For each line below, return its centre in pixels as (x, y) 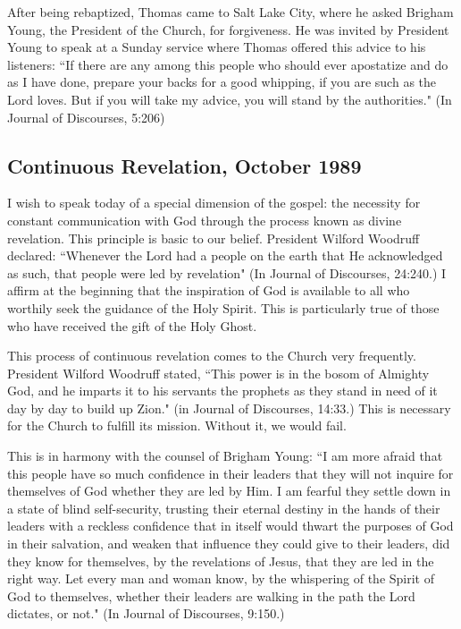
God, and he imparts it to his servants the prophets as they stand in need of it (222, 391)
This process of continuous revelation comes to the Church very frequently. (212, 356)
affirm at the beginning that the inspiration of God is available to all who (209, 290)
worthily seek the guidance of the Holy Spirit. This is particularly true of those (223, 307)
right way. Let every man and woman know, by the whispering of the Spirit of (221, 578)
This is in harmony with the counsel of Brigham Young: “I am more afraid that (225, 456)
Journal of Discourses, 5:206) (86, 117)
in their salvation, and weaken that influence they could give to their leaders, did (229, 544)
